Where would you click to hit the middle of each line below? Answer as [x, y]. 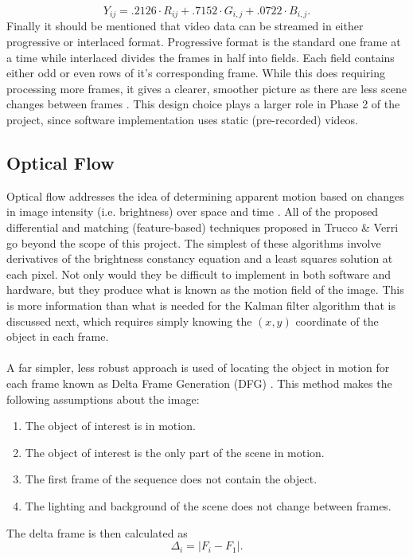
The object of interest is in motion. [110, 426]
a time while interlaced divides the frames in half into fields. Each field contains [201, 57]
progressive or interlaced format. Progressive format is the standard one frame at [204, 42]
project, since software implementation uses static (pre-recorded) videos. [183, 120]
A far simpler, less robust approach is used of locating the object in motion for [198, 367]
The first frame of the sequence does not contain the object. [171, 479]
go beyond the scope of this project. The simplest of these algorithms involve [194, 242]
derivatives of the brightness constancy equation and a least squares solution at [200, 258]
